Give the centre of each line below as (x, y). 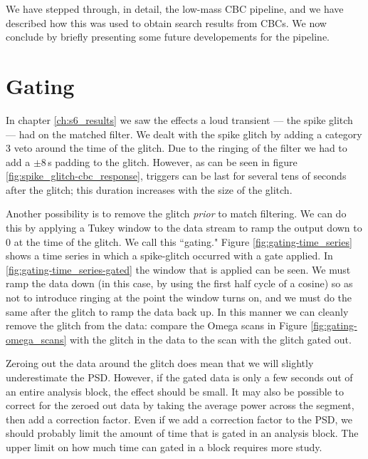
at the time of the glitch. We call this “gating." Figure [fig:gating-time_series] (183, 241)
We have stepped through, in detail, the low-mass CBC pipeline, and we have (175, 9)
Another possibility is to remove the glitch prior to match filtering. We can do (176, 213)
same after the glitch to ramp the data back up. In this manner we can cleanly (177, 311)
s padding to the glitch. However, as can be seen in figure (173, 161)
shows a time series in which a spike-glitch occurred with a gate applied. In (169, 256)
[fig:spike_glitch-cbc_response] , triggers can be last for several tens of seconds (176, 176)
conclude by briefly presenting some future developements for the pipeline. (168, 37)
